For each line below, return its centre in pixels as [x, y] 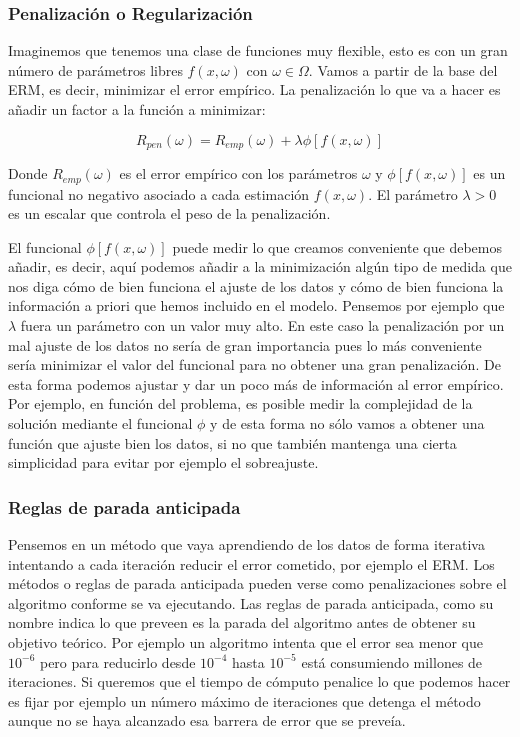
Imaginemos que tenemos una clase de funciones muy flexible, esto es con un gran [258, 50]
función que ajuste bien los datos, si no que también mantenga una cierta [232, 442]
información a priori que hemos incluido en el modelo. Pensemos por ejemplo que [256, 305]
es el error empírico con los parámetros [238, 173]
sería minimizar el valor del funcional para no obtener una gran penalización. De [254, 364]
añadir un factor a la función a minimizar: [137, 109]
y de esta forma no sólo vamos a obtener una [347, 423]
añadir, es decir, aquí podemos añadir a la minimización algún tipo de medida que [260, 266]
